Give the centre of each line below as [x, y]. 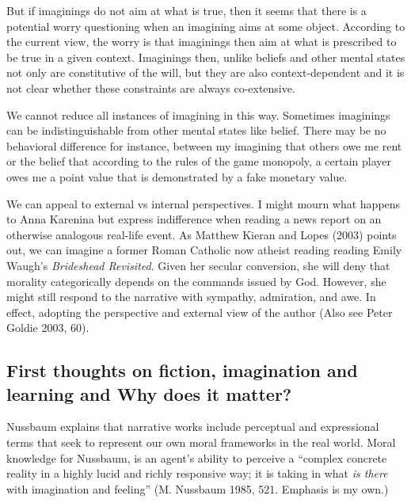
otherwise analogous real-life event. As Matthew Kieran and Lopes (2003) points [202, 234]
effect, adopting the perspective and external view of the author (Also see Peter [200, 312]
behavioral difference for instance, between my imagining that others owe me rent [204, 145]
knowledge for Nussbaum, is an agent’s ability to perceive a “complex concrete [197, 457]
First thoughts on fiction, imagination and [182, 370]
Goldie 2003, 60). [48, 328]
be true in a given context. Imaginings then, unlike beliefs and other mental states [206, 57]
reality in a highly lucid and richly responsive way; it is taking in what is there [197, 473]
